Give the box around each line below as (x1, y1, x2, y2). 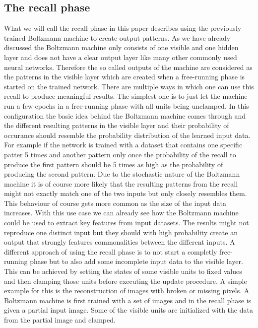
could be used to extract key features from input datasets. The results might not (4, 217, 249, 228)
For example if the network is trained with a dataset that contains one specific (4, 139, 243, 150)
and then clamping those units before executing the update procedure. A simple (4, 275, 247, 286)
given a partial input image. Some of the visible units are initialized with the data (4, 305, 253, 315)
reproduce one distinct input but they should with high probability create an (4, 227, 238, 237)
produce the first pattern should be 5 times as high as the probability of (4, 159, 223, 169)
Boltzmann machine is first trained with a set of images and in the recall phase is (4, 295, 252, 305)
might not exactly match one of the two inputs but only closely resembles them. (4, 188, 247, 198)
